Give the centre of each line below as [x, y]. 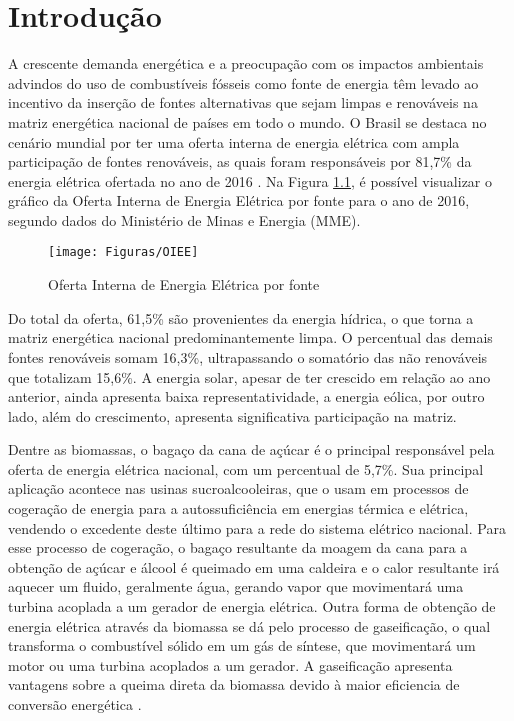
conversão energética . [75, 704]
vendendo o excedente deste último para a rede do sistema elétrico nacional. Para [257, 527]
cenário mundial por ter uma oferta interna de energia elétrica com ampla [234, 141]
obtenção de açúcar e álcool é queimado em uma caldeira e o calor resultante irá [254, 566]
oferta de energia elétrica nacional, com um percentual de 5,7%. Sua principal [246, 468]
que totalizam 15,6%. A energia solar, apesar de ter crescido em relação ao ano [249, 376]
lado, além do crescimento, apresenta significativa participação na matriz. [232, 415]
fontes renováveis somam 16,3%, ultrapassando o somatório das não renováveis [248, 356]
